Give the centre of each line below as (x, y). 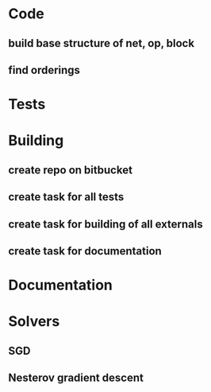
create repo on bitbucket (71, 170)
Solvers (34, 322)
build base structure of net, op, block (102, 43)
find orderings (44, 70)
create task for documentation (85, 251)
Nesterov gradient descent (76, 378)
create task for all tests (66, 197)
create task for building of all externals (106, 224)
